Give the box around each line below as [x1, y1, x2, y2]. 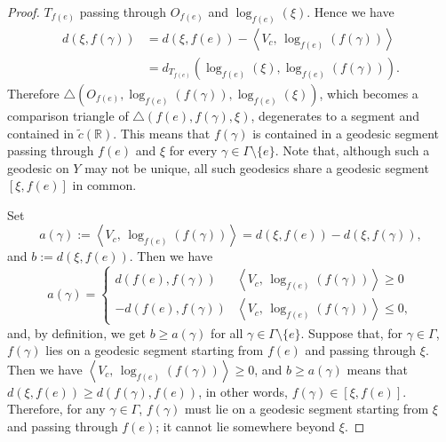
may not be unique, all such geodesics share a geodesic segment [84, 158, 429, 177]
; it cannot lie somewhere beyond [155, 417, 336, 436]
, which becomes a [319, 83, 418, 102]
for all [211, 323, 243, 342]
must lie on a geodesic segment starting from [185, 399, 429, 418]
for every [169, 141, 218, 160]
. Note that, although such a [275, 141, 430, 160]
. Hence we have [307, 3, 394, 20]
